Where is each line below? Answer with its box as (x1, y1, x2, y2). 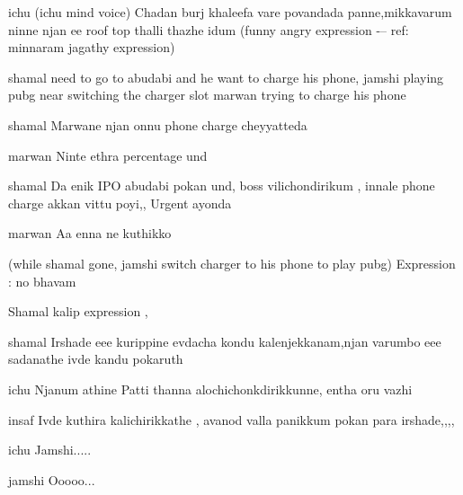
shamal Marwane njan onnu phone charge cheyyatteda (8, 115, 307, 134)
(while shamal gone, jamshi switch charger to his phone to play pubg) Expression (8, 253, 456, 272)
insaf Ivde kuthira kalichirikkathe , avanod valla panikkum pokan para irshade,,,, (8, 410, 455, 429)
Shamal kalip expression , (8, 302, 148, 321)
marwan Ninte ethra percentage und (8, 146, 208, 164)
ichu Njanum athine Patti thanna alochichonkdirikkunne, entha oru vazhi (8, 379, 413, 398)
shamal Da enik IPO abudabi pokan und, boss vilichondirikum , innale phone (8, 176, 435, 195)
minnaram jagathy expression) (8, 38, 175, 57)
